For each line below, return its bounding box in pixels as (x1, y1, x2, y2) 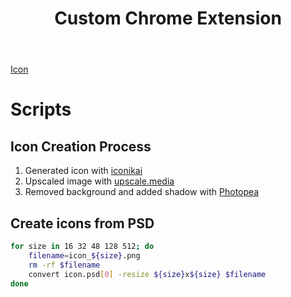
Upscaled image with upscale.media (24, 175, 175, 187)
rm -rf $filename (28, 260, 101, 270)
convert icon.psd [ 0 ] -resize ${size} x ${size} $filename (28, 269, 267, 279)
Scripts (10, 98, 72, 121)
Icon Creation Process (10, 138, 152, 155)
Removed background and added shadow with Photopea (24, 186, 260, 198)
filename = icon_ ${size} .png (28, 250, 141, 261)
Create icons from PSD (10, 215, 155, 232)
